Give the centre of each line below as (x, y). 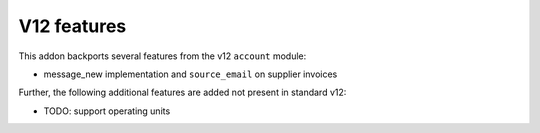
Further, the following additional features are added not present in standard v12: (182, 92)
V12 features (72, 26)
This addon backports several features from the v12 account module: (162, 56)
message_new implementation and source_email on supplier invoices (190, 74)
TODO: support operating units (107, 111)
